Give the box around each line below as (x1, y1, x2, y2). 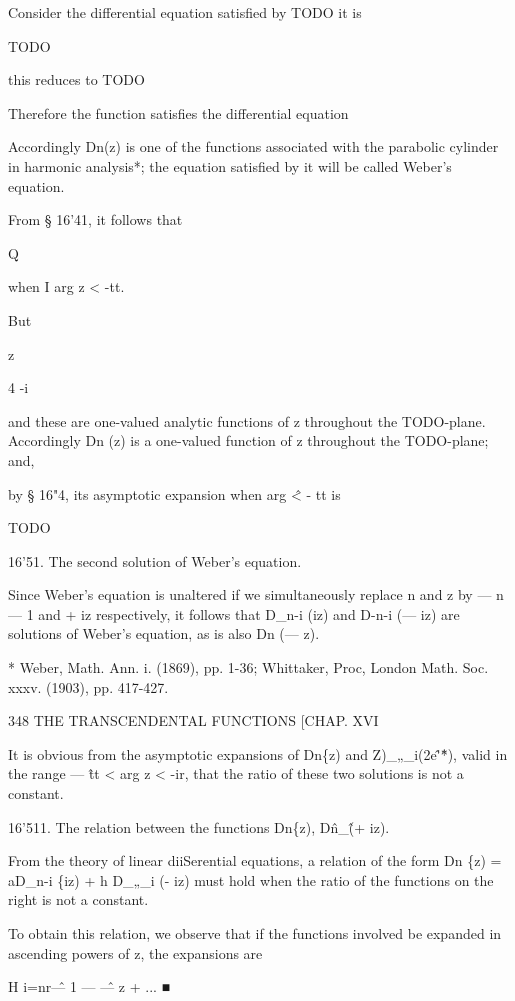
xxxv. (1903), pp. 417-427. (8, 676, 169, 697)
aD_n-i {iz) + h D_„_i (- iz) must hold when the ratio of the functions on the (8, 869, 494, 890)
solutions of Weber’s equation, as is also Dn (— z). (8, 623, 320, 644)
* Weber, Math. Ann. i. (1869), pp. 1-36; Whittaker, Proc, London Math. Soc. (8, 657, 489, 678)
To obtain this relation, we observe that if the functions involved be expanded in (8, 923, 502, 943)
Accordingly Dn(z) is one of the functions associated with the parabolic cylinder (8, 136, 499, 157)
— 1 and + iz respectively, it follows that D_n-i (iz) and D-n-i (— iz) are (8, 603, 460, 624)
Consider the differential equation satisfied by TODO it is (8, 2, 362, 22)
